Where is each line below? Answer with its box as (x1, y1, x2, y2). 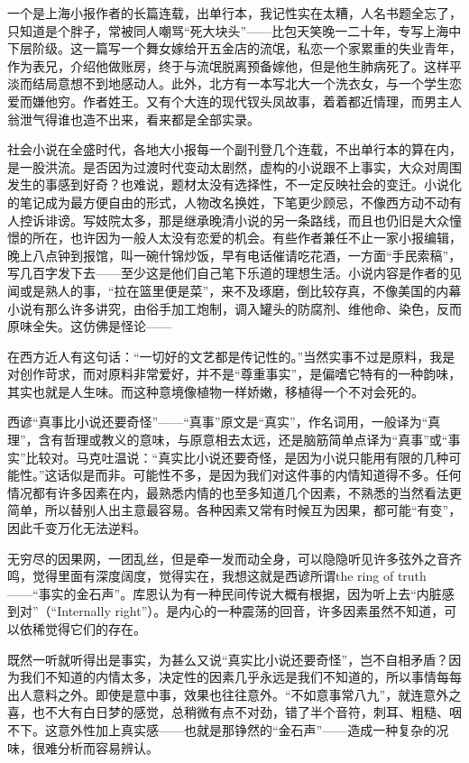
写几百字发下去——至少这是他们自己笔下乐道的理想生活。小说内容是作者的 (7, 263, 449, 282)
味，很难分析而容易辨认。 (7, 738, 159, 757)
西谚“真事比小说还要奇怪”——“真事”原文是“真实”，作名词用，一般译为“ (7, 412, 428, 431)
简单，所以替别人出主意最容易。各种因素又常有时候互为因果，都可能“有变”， (7, 501, 462, 519)
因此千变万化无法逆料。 (7, 519, 146, 538)
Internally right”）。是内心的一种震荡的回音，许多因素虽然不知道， (57, 602, 445, 621)
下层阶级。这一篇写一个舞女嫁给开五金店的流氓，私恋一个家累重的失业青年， (7, 39, 462, 58)
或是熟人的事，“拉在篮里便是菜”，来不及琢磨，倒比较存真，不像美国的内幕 (19, 280, 462, 299)
